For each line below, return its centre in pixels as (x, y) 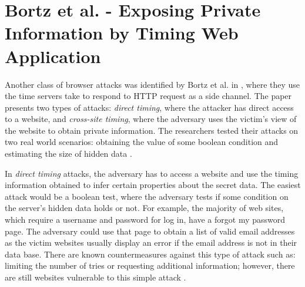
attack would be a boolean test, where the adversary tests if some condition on (147, 196)
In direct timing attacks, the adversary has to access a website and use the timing (152, 173)
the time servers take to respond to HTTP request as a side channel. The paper (148, 96)
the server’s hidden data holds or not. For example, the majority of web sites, (144, 208)
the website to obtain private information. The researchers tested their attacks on (152, 130)
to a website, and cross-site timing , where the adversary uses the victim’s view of (151, 119)
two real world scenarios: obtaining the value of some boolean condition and (142, 142)
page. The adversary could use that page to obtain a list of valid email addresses (150, 231)
